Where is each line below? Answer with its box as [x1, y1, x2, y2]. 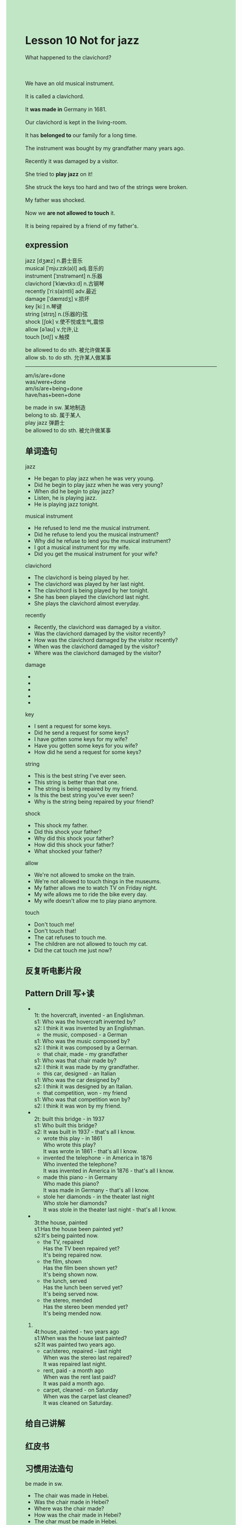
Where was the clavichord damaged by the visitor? [33, 649, 162, 656]
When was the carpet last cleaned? [43, 1393, 132, 1400]
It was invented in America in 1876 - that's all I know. [43, 1167, 175, 1174]
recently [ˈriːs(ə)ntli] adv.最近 [25, 287, 97, 295]
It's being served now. [43, 1290, 99, 1297]
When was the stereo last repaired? [43, 1354, 133, 1361]
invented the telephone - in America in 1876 [43, 1154, 153, 1161]
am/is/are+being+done [25, 384, 83, 392]
